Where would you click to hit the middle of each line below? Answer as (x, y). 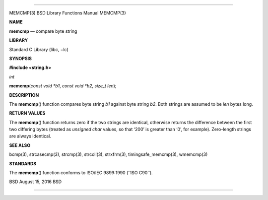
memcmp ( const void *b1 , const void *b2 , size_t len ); (63, 86)
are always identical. (30, 136)
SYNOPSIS (21, 58)
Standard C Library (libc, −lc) (39, 49)
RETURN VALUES (27, 113)
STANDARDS (23, 163)
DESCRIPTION (24, 95)
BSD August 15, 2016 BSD (35, 182)
